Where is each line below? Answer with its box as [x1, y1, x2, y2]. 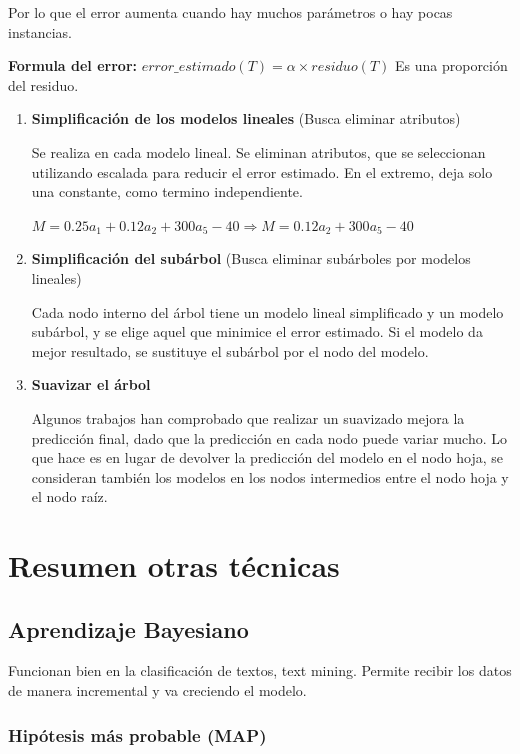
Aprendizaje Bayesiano [8, 613, 249, 644]
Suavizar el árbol [31, 374, 151, 395]
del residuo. [8, 74, 79, 95]
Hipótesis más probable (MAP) [8, 722, 267, 747]
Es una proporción [394, 55, 508, 76]
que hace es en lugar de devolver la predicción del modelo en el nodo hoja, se [31, 447, 503, 468]
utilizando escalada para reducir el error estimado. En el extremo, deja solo [31, 161, 493, 182]
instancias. [8, 21, 72, 42]
